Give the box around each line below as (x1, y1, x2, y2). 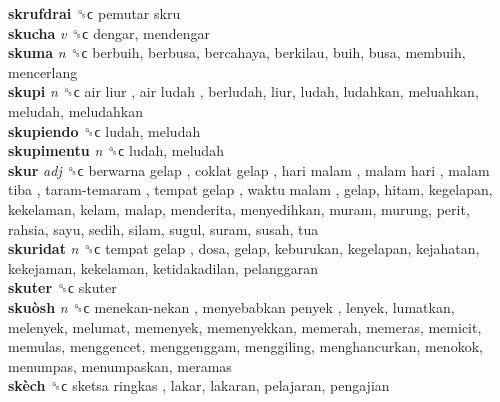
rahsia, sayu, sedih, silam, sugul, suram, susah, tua (8, 218, 319, 239)
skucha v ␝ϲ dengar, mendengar (8, 22, 210, 43)
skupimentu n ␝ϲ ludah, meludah (8, 140, 224, 161)
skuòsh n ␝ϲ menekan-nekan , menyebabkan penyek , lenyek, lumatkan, (8, 296, 455, 317)
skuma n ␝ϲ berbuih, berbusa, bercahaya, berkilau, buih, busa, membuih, (8, 42, 466, 63)
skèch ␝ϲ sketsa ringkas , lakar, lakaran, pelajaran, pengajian (8, 375, 390, 396)
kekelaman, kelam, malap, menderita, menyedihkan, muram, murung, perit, (8, 198, 470, 219)
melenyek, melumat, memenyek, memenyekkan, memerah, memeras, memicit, (8, 316, 482, 337)
